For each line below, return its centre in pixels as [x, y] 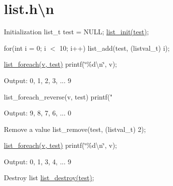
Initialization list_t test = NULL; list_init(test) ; [76, 32]
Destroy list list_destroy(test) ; [49, 178]
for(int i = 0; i [25, 48]
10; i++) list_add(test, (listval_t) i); [115, 48]
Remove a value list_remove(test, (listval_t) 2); [75, 129]
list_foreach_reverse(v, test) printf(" [58, 96]
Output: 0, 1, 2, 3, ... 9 [38, 80]
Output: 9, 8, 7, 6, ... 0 [38, 113]
